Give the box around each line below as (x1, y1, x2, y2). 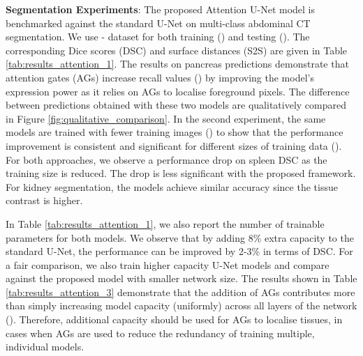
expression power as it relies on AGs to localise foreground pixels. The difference (6, 84, 350, 98)
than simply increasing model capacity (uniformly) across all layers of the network (6, 298, 357, 313)
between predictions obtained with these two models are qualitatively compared (6, 98, 346, 112)
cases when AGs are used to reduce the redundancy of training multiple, (6, 325, 315, 340)
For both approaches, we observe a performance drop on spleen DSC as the (6, 152, 327, 167)
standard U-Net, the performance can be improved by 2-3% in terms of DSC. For (6, 244, 353, 258)
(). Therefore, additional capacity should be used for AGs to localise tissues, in (6, 312, 343, 327)
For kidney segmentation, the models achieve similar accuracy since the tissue (6, 179, 338, 194)
